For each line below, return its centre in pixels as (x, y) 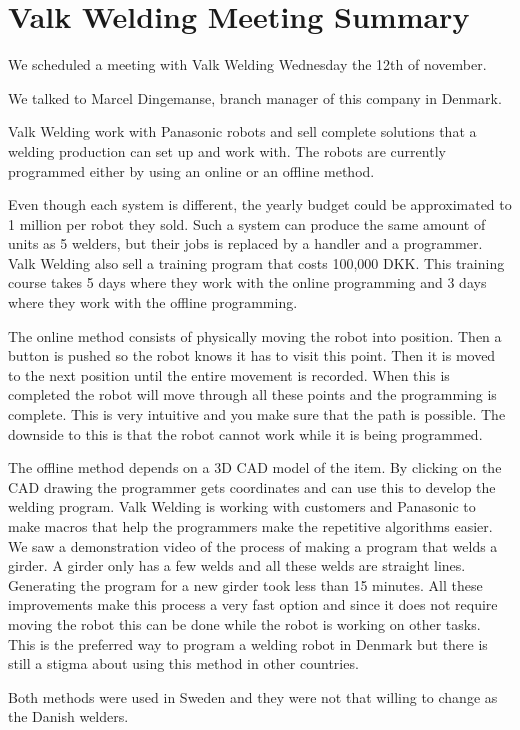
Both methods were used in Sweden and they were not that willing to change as (253, 696)
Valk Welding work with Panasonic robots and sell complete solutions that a (242, 131)
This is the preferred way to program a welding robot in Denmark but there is (248, 643)
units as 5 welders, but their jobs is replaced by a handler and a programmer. (245, 243)
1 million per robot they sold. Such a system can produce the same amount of (247, 223)
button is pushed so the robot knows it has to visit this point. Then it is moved (252, 355)
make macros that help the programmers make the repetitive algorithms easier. (250, 526)
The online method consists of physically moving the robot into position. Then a (255, 335)
